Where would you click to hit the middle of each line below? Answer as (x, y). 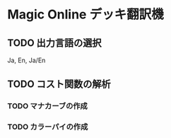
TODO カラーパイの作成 (48, 127)
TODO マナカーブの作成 (48, 106)
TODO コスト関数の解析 (59, 85)
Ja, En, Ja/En (26, 60)
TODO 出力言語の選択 (54, 43)
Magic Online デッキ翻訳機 (85, 15)
